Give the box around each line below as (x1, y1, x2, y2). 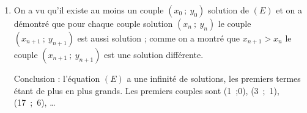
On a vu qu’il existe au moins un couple (13, 4, 164, 16)
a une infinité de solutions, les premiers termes (127, 72, 301, 84)
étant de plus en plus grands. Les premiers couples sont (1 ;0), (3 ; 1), (13, 84, 279, 97)
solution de (208, 4, 250, 16)
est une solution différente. (104, 48, 204, 60)
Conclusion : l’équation (13, 72, 100, 84)
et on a (276, 4, 302, 16)
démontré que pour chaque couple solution (13, 17, 173, 29)
